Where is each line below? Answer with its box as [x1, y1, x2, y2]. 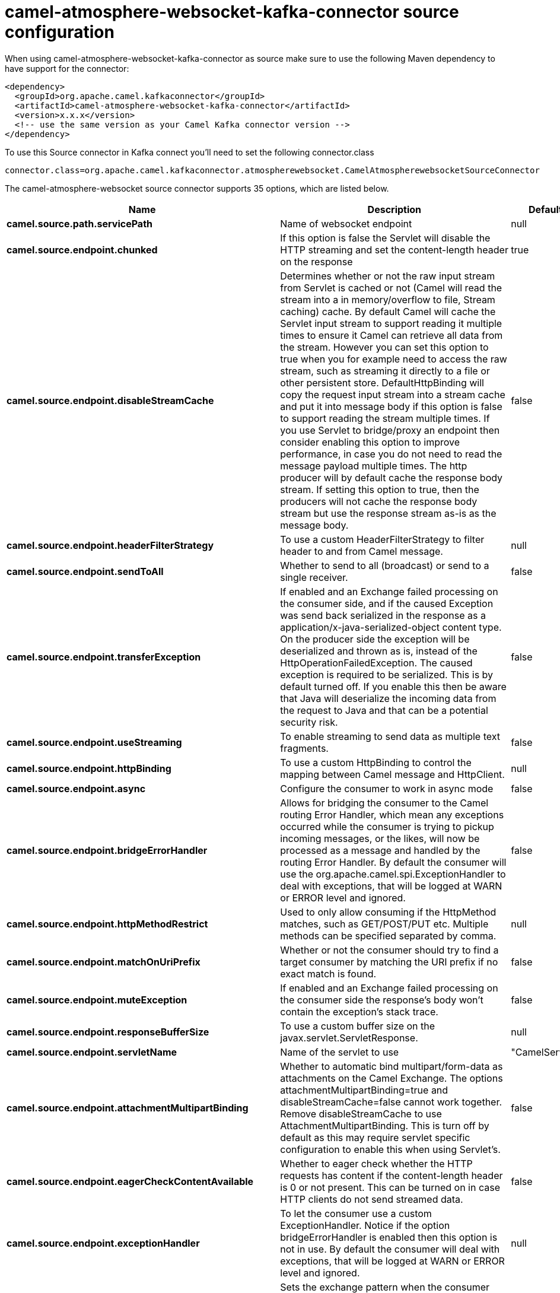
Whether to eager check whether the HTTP [280, 1157, 473, 1170]
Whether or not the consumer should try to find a [280, 943, 499, 956]
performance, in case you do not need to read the [280, 447, 502, 460]
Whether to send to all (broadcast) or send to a [280, 559, 489, 571]
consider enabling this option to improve [280, 436, 460, 448]
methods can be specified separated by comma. [280, 929, 497, 942]
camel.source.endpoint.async [7, 782, 146, 795]
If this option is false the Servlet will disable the [280, 231, 491, 244]
